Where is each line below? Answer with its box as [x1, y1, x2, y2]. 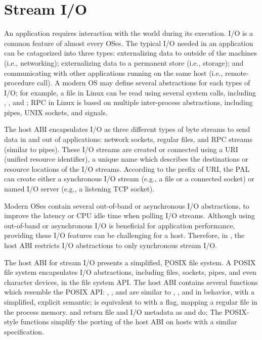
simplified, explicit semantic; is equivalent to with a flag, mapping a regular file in [4, 296, 257, 307]
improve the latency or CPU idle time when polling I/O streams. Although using [4, 210, 255, 221]
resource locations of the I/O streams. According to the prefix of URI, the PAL [4, 163, 250, 174]
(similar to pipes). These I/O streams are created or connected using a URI [4, 143, 238, 154]
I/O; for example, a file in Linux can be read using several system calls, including [4, 87, 256, 98]
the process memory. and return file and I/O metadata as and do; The [4, 306, 223, 317]
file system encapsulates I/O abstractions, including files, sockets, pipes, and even [4, 267, 256, 277]
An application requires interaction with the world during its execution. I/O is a [4, 28, 253, 38]
